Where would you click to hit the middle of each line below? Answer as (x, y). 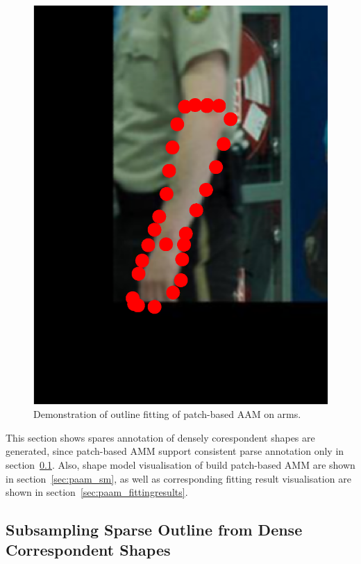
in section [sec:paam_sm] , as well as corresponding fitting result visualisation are (178, 478)
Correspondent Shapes (88, 550)
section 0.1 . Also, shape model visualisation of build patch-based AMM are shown (180, 464)
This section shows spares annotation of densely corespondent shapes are (160, 437)
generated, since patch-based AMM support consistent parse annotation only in (175, 451)
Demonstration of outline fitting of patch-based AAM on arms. (167, 414)
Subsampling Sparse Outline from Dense (154, 530)
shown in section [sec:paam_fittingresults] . (97, 492)
